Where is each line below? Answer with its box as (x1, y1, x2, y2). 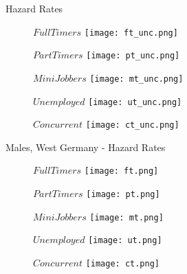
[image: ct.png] (85, 259, 160, 269)
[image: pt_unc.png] (86, 51, 180, 61)
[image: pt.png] (86, 190, 160, 200)
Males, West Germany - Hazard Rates (5, 139, 166, 154)
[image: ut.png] (88, 236, 162, 246)
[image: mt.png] (89, 212, 164, 222)
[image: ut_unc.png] (88, 97, 182, 107)
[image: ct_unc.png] (85, 120, 179, 130)
